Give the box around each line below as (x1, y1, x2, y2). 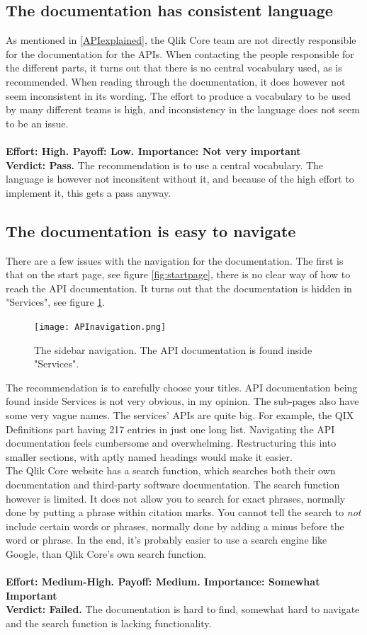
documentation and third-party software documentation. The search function (6, 476, 340, 491)
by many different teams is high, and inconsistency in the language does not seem (6, 102, 360, 117)
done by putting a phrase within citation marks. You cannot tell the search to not (6, 505, 361, 520)
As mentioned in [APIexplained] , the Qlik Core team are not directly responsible (6, 33, 356, 47)
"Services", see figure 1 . (6, 294, 106, 309)
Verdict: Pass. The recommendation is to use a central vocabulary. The (6, 157, 324, 172)
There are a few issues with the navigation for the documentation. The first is (6, 253, 344, 268)
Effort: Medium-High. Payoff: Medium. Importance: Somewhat (6, 574, 320, 589)
